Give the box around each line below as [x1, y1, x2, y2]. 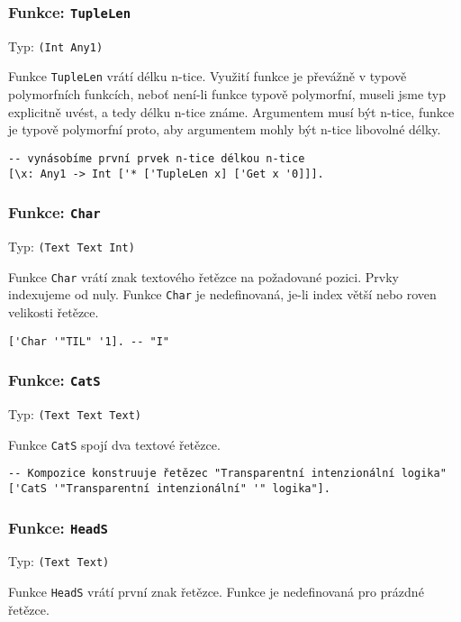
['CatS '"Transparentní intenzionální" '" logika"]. [8, 481, 330, 495]
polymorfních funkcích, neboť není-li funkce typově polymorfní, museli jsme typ [8, 85, 447, 104]
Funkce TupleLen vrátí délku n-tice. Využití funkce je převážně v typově [8, 67, 407, 86]
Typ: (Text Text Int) [8, 236, 135, 255]
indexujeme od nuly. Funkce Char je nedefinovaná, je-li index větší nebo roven [8, 285, 437, 304]
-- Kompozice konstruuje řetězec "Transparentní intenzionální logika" [8, 467, 447, 480]
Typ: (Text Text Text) [8, 404, 141, 423]
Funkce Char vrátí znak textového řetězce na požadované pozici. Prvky [8, 267, 399, 286]
